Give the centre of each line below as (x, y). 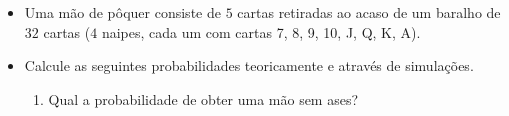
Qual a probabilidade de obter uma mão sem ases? (203, 98)
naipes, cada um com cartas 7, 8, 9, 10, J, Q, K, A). (261, 31)
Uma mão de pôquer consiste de (122, 12)
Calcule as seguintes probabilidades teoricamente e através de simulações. (249, 65)
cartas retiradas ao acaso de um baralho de (369, 12)
